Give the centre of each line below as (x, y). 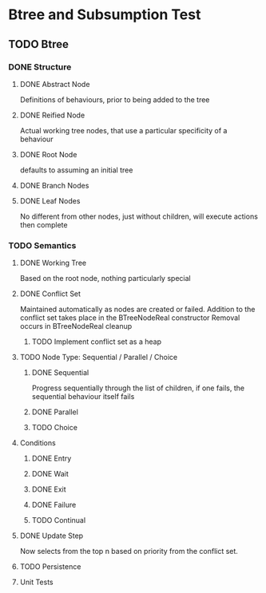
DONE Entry (52, 459)
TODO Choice (55, 428)
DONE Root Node (48, 154)
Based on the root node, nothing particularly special (105, 279)
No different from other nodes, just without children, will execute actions (139, 216)
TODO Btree (39, 44)
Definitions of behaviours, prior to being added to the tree (115, 99)
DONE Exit (49, 489)
